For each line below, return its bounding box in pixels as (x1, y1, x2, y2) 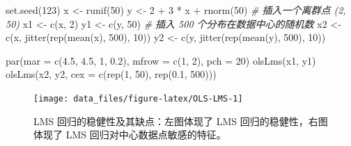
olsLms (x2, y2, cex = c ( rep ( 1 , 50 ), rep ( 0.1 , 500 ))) (6, 67, 217, 81)
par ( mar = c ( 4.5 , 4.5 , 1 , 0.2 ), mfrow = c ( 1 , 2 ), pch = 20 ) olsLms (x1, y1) (6, 53, 316, 67)
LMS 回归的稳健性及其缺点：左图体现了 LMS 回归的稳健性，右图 (33, 113, 328, 128)
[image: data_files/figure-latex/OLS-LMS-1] (33, 93, 243, 104)
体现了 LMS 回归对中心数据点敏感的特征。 (33, 127, 226, 142)
